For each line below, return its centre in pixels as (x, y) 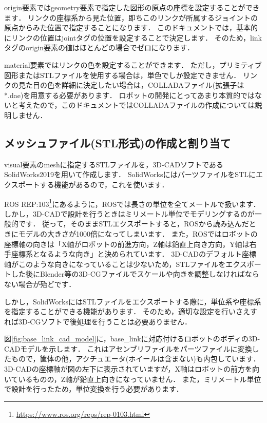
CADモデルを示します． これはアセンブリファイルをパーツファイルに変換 (128, 348)
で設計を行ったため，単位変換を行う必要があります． (94, 389)
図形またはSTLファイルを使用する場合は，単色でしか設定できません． (122, 75)
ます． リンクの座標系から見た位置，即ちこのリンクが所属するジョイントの (131, 17)
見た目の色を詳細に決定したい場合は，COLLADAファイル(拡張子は (131, 85)
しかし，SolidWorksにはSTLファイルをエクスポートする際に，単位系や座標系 (133, 301)
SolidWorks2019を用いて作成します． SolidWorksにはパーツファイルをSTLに (130, 174)
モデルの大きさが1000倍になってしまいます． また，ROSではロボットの (138, 233)
